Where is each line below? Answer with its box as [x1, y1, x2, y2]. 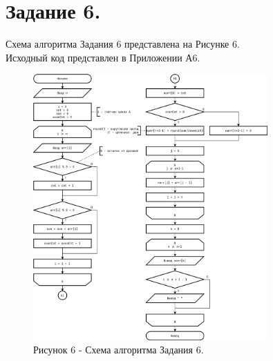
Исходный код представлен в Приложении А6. [6, 50, 200, 64]
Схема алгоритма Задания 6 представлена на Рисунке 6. [6, 37, 240, 51]
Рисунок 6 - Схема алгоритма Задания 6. [33, 342, 204, 357]
